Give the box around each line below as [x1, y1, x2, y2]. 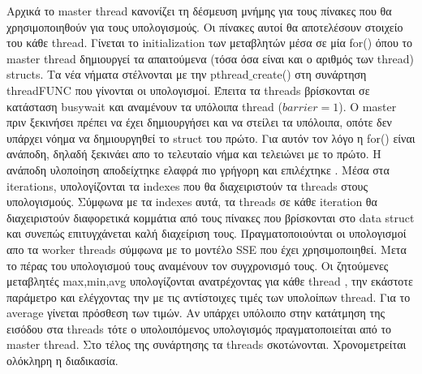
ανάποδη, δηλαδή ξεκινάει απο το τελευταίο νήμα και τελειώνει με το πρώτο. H [6, 145, 381, 162]
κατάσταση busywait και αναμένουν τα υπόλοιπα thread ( [6, 97, 282, 114]
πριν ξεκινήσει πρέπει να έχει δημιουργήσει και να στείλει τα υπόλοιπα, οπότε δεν [6, 114, 392, 131]
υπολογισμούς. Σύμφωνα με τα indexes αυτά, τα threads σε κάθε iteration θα [6, 193, 377, 210]
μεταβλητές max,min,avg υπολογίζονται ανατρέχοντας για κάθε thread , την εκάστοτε [6, 273, 413, 290]
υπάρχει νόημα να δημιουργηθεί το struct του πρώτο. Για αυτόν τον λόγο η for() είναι [6, 129, 416, 146]
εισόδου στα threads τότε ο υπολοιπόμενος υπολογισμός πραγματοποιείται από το [6, 320, 392, 337]
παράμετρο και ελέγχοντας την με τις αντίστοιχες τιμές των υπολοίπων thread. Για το [6, 288, 411, 305]
